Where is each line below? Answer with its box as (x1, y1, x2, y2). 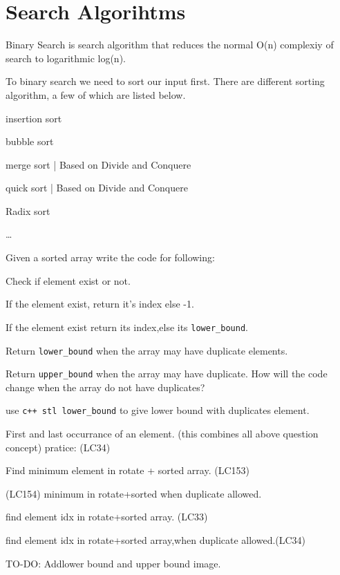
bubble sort (6, 134, 54, 149)
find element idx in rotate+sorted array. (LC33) (6, 509, 208, 524)
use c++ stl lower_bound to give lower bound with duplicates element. (6, 403, 310, 417)
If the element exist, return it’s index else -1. (6, 296, 194, 311)
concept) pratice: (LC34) (6, 440, 111, 454)
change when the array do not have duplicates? (6, 379, 205, 394)
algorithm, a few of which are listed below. (6, 87, 186, 102)
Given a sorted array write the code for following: (6, 250, 215, 265)
